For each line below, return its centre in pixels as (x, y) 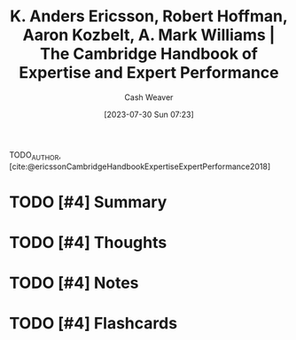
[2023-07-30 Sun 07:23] (149, 114)
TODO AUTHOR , (35, 155)
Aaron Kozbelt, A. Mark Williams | (149, 35)
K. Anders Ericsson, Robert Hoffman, (149, 16)
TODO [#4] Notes (74, 283)
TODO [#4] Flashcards (93, 324)
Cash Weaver (149, 97)
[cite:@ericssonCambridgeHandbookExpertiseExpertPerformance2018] (140, 166)
